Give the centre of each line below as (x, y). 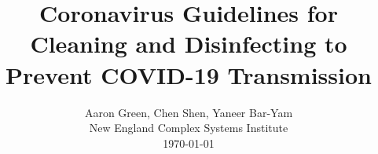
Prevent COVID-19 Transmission (189, 74)
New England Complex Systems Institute (189, 128)
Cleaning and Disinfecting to (189, 44)
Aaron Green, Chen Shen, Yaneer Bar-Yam (189, 112)
